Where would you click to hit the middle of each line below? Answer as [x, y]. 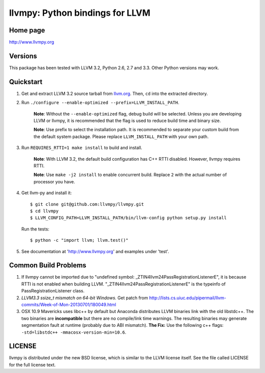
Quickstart [26, 82]
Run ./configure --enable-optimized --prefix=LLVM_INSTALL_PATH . [100, 103]
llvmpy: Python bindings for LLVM [80, 13]
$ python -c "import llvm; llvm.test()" [79, 240]
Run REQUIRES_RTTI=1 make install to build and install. [82, 148]
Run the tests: [35, 229]
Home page [27, 30]
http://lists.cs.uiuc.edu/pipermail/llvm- [188, 298]
